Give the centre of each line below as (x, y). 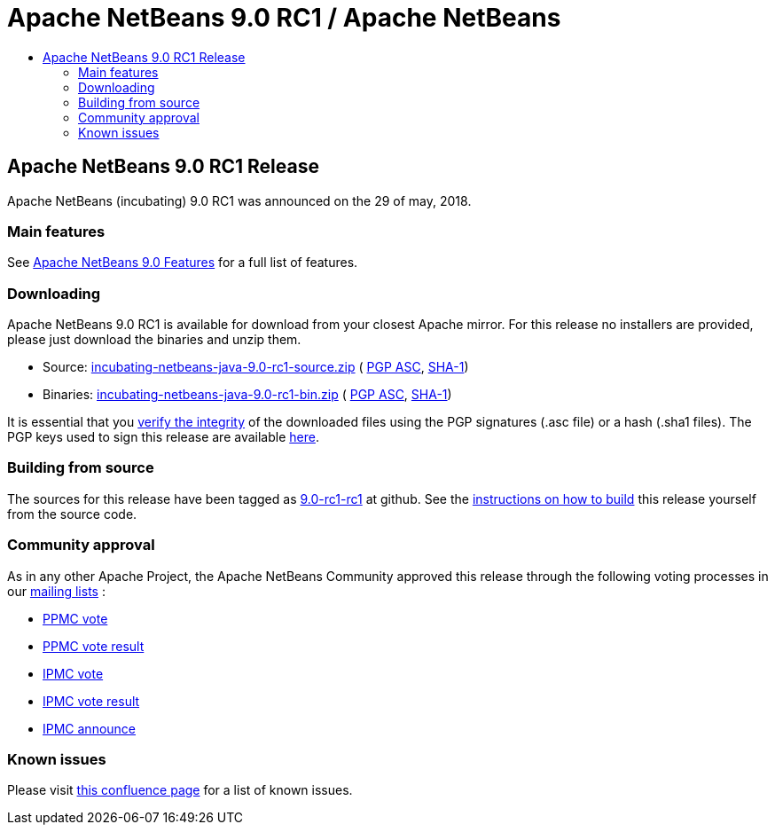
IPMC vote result (91, 701)
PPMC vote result (94, 646)
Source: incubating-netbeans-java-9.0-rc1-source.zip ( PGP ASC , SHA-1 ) (256, 367)
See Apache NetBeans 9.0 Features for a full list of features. (183, 263)
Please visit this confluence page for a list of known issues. (180, 790)
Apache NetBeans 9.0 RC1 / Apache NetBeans (284, 18)
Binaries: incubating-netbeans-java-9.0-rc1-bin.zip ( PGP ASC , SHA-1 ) (247, 395)
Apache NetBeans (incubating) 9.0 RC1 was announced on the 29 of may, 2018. (239, 200)
